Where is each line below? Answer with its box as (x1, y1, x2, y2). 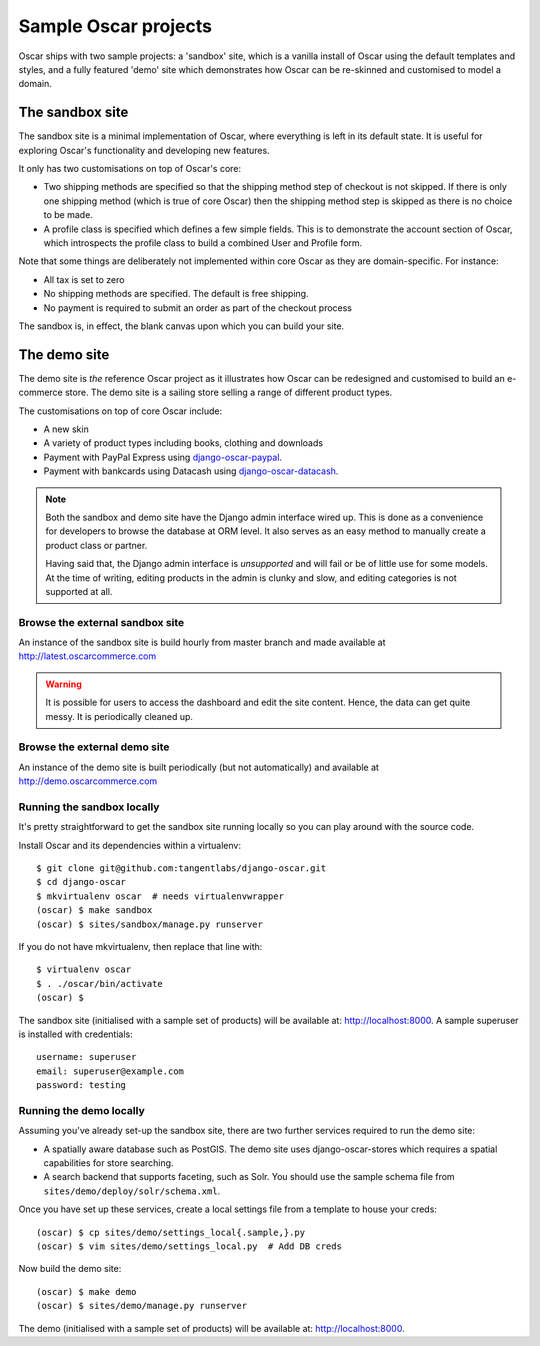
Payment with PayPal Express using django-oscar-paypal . (43, 451, 283, 463)
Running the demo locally (18, 1103, 145, 1117)
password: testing (36, 1080, 127, 1091)
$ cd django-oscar (36, 876, 127, 888)
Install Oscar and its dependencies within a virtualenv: (18, 839, 242, 851)
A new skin (43, 423, 89, 435)
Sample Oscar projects (18, 15, 212, 37)
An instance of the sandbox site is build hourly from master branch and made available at (18, 636, 386, 649)
